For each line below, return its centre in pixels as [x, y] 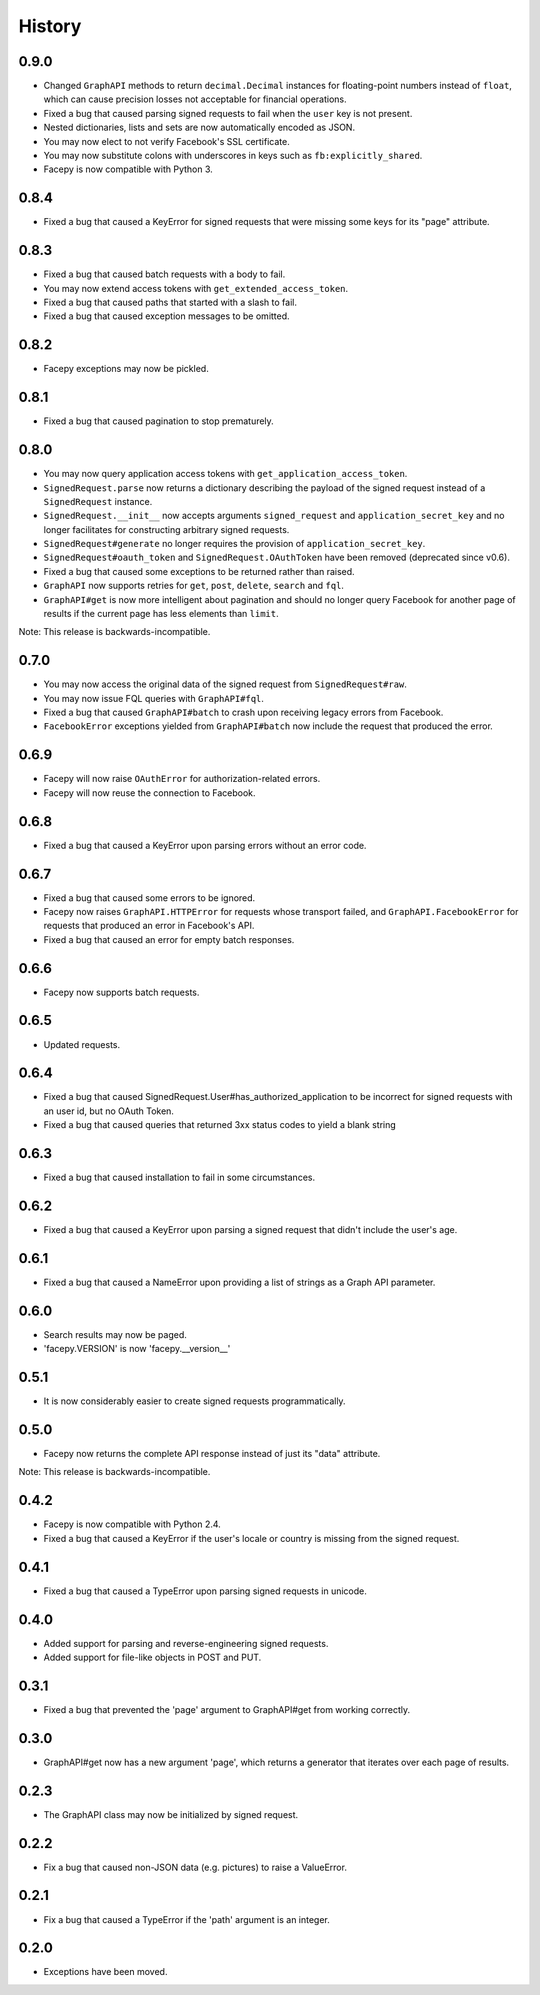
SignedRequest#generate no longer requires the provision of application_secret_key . [234, 544]
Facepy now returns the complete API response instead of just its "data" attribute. [212, 1454]
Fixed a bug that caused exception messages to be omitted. [166, 316]
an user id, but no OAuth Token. [109, 1111]
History [50, 26]
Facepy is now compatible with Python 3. [128, 169]
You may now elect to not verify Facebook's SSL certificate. [166, 141]
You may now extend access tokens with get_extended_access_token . [196, 288]
